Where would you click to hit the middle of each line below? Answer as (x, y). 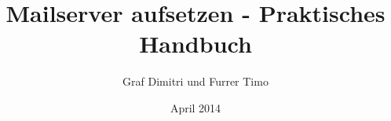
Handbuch (195, 44)
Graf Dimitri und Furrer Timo (195, 81)
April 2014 (195, 107)
